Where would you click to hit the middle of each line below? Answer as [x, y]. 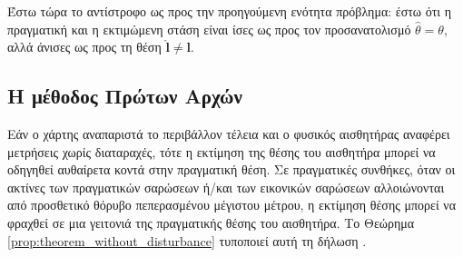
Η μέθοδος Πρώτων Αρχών [125, 96]
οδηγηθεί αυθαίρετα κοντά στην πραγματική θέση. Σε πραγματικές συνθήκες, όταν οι [231, 169]
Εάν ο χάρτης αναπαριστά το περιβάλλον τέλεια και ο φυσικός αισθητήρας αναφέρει [229, 133]
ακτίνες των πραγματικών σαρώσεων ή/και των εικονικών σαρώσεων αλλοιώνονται [226, 187]
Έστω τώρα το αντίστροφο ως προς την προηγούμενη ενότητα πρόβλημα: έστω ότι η [230, 11]
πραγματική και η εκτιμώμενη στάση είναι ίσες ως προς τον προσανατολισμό [209, 29]
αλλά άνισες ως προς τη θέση [84, 47]
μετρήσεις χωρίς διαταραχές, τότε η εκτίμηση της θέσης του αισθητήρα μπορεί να [222, 151]
